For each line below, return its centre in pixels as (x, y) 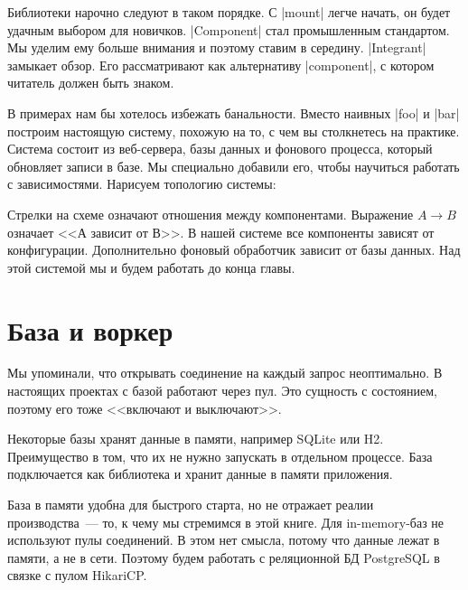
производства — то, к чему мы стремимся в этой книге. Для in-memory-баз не (226, 522)
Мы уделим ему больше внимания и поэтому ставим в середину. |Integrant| (217, 47)
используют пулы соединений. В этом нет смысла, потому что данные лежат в (224, 540)
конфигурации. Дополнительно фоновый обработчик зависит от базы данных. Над (234, 250)
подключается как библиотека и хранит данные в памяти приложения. (200, 474)
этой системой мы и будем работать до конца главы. (151, 267)
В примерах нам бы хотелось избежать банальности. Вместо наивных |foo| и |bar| (234, 112)
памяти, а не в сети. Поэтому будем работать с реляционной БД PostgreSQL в (224, 557)
